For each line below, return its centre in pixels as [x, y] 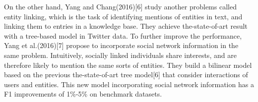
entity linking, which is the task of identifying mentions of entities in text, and [123, 16]
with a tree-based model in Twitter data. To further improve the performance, [123, 35]
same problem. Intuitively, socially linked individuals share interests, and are [120, 55]
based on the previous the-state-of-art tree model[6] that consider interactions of [126, 75]
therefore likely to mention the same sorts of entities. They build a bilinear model [128, 65]
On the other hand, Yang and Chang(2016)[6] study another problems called [120, 6]
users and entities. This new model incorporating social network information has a [129, 84]
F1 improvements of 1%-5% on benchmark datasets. [83, 94]
